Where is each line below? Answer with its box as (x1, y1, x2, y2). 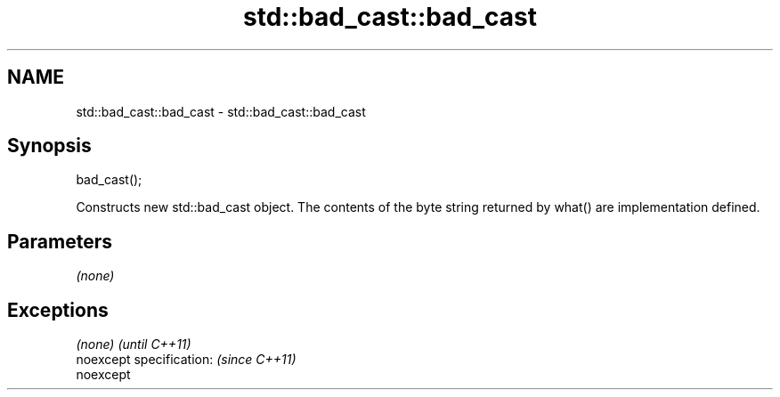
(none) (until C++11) (76, 336, 191, 352)
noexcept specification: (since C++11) (76, 352, 297, 368)
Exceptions (7, 298, 109, 321)
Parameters (7, 230, 112, 253)
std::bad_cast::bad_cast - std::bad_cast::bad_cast (76, 103, 366, 119)
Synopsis (7, 134, 92, 158)
